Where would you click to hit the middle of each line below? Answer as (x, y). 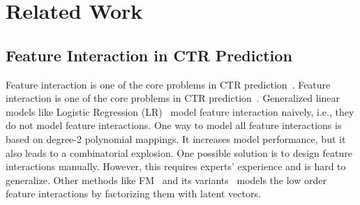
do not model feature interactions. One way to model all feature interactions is (174, 125)
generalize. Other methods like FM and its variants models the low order (166, 180)
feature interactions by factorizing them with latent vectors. (133, 193)
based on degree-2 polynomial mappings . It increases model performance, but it (176, 138)
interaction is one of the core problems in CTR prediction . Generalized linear (173, 98)
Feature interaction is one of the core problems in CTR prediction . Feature (168, 84)
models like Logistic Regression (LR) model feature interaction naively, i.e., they (180, 111)
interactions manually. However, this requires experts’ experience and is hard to (176, 166)
